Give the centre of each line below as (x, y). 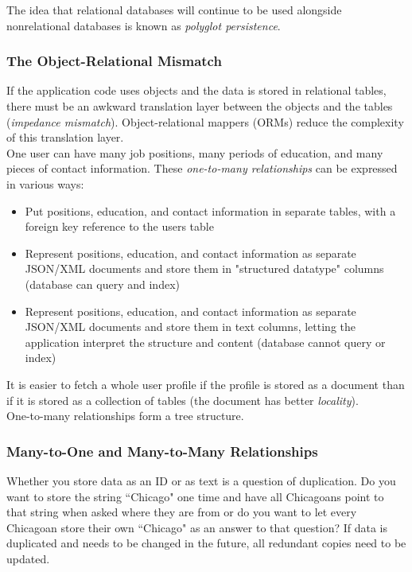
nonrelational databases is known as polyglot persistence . (144, 25)
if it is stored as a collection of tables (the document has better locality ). (183, 400)
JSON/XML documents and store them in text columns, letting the (190, 327)
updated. (28, 558)
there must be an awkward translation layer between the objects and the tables (200, 106)
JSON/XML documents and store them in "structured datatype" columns (204, 268)
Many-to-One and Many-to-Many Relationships (162, 451)
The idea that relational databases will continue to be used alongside (174, 10)
